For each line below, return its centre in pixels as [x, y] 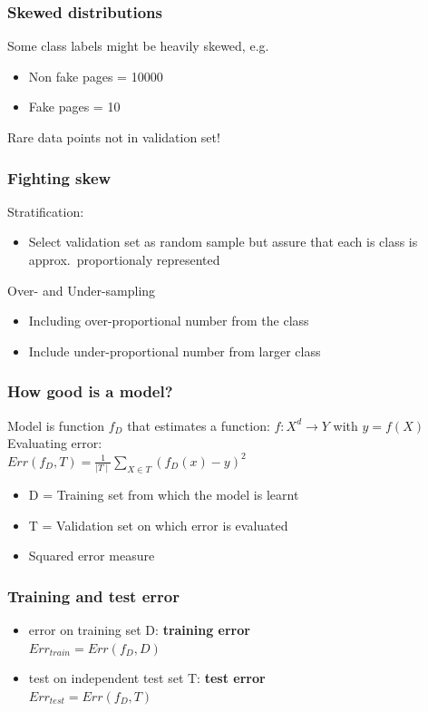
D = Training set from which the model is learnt [164, 495]
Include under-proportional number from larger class [175, 351]
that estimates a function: [199, 425]
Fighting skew [59, 177]
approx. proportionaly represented [124, 259]
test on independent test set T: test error [147, 678]
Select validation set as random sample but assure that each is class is [223, 242]
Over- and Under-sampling [82, 290]
